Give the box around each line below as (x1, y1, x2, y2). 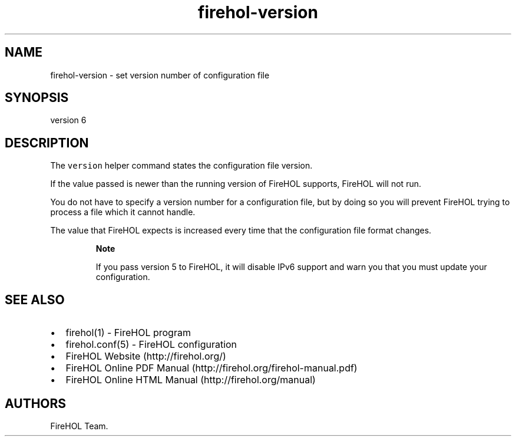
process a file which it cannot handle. (50, 207, 196, 218)
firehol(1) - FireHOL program (65, 327, 191, 339)
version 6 (50, 115, 87, 126)
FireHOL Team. (50, 420, 108, 431)
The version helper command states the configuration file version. (50, 160, 313, 171)
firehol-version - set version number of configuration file (50, 70, 270, 80)
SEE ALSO (5, 292, 65, 307)
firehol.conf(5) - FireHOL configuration (65, 338, 237, 351)
